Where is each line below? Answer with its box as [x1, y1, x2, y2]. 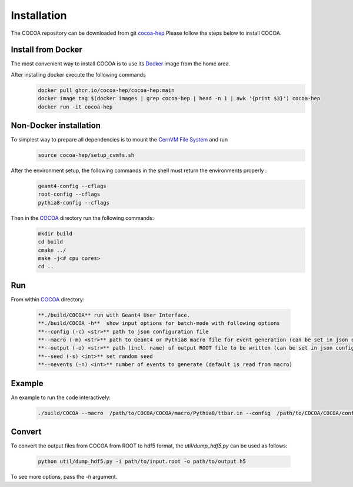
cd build [38, 239, 64, 245]
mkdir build [38, 230, 73, 237]
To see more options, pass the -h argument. [11, 473, 118, 481]
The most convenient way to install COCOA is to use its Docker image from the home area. [11, 60, 231, 67]
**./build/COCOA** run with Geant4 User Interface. [38, 311, 191, 318]
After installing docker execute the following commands [11, 71, 146, 78]
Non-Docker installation [11, 121, 101, 131]
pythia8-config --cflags [38, 199, 110, 206]
